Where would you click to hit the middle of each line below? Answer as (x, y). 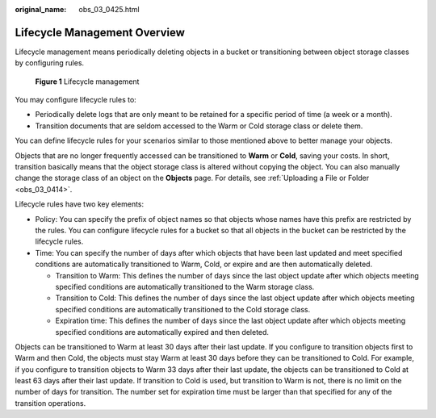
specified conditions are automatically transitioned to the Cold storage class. (183, 309)
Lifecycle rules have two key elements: (80, 204)
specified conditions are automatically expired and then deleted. (162, 332)
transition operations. (50, 403)
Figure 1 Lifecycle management (87, 82)
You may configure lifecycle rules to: (75, 100)
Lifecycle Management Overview (100, 32)
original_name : (41, 9)
